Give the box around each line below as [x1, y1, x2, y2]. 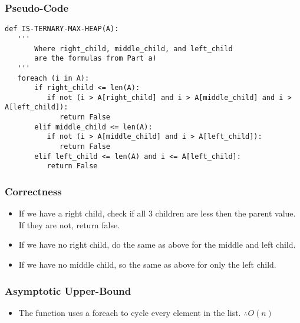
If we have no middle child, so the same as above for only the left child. [18, 258, 276, 271]
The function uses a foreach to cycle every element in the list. [18, 306, 241, 318]
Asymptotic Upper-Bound [5, 283, 131, 298]
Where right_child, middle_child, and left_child [34, 44, 233, 53]
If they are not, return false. [18, 218, 120, 231]
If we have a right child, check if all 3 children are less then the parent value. [18, 207, 296, 219]
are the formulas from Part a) [34, 54, 157, 63]
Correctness [5, 184, 62, 198]
